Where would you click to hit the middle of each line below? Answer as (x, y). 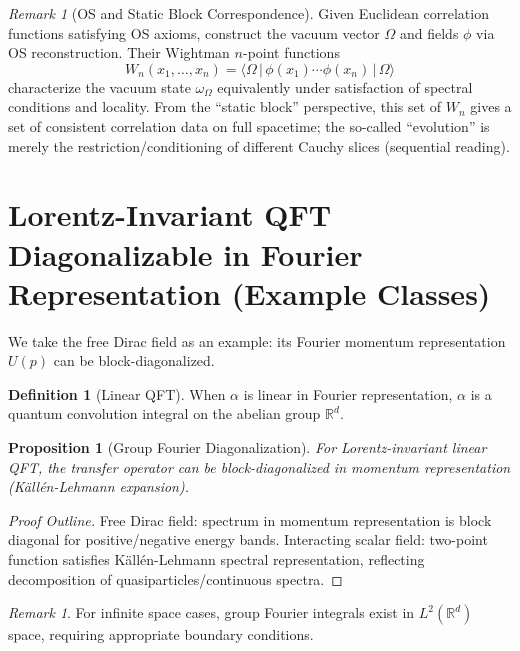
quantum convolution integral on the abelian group (164, 413)
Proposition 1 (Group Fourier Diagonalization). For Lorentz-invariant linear (247, 447)
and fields (429, 32)
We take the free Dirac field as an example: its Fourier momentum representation (257, 340)
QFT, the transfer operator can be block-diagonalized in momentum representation (259, 466)
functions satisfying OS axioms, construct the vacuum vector (194, 32)
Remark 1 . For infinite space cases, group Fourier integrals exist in (211, 612)
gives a (491, 106)
